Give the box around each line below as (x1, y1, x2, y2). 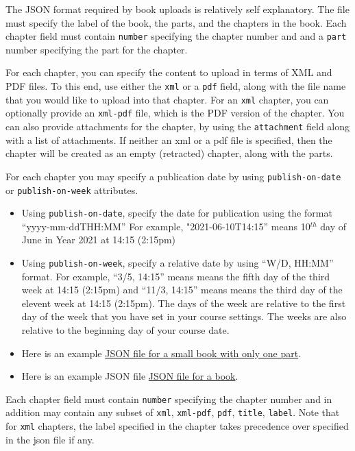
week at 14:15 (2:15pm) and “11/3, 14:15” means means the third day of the (21, 282, 343, 297)
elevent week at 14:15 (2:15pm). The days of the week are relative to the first (21, 295, 346, 310)
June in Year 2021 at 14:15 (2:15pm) (21, 232, 176, 247)
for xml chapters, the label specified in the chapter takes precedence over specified (5, 419, 349, 433)
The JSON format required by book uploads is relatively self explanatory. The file (5, 2, 350, 16)
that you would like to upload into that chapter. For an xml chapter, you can (5, 92, 329, 106)
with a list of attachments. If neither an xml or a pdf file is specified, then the (5, 132, 332, 147)
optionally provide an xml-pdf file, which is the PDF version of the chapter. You (5, 106, 345, 120)
